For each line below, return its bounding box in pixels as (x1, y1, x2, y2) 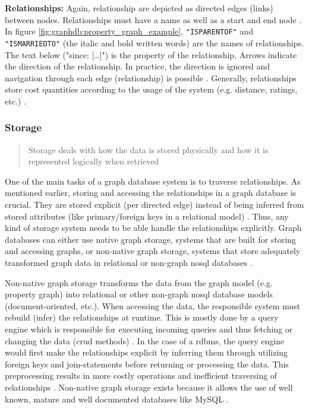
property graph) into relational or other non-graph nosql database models (5, 288, 273, 300)
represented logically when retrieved (28, 155, 159, 167)
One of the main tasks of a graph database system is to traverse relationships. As (5, 175, 301, 187)
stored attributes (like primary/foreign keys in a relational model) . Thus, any (5, 210, 289, 222)
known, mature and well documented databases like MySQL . (5, 392, 229, 405)
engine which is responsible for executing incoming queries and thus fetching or (5, 323, 293, 335)
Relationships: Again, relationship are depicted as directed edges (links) (5, 2, 273, 14)
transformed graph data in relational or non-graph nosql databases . (5, 256, 253, 269)
